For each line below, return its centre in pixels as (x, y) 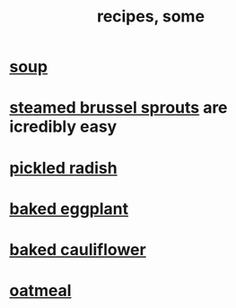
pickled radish (64, 168)
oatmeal (40, 291)
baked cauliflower (78, 249)
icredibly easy (63, 127)
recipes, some (151, 17)
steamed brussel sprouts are (118, 108)
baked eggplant (69, 209)
